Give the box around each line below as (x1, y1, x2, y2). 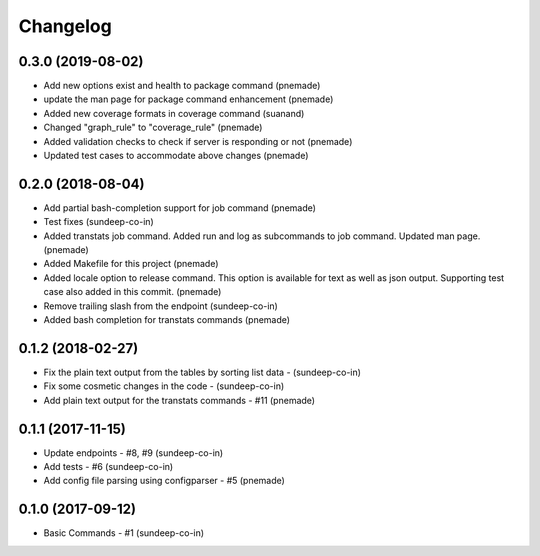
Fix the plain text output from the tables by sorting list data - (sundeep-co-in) (43, 366, 362, 378)
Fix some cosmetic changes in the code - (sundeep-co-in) (43, 380, 285, 392)
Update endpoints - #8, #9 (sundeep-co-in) (43, 446, 224, 459)
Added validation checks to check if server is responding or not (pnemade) (43, 135, 353, 147)
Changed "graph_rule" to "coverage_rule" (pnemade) (43, 121, 263, 134)
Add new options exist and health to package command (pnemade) (43, 80, 321, 92)
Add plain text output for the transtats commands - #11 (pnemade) (43, 394, 315, 406)
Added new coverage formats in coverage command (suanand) (43, 107, 305, 119)
